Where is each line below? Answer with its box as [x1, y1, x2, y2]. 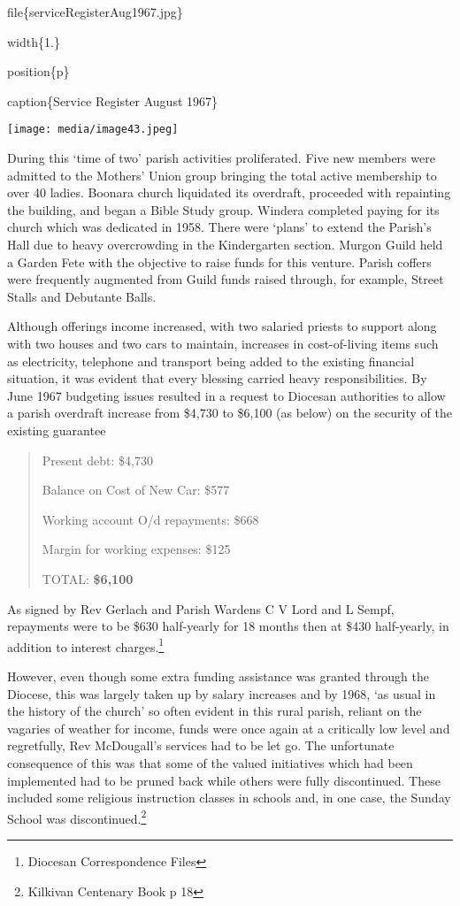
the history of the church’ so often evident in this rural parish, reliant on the [7, 702, 422, 720]
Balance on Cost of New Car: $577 [42, 480, 230, 499]
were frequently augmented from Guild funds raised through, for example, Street [7, 270, 444, 288]
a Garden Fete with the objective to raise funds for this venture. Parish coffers [7, 252, 432, 271]
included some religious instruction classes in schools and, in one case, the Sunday [7, 788, 451, 807]
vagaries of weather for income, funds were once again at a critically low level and [7, 718, 450, 737]
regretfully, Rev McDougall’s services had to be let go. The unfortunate [7, 736, 395, 755]
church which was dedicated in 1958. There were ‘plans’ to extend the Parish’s [7, 218, 432, 236]
